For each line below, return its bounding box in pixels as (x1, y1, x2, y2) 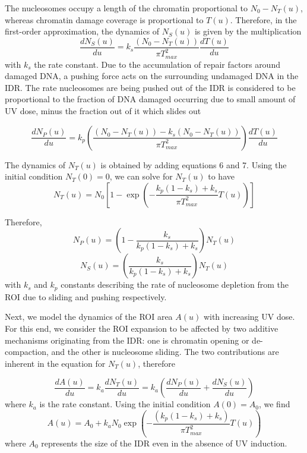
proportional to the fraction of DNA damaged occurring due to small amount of (5, 93, 296, 105)
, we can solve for (109, 170, 173, 183)
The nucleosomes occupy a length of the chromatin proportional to (5, 2, 248, 14)
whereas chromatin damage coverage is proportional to (5, 13, 204, 26)
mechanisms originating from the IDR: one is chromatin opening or (5, 334, 249, 346)
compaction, (5, 345, 49, 358)
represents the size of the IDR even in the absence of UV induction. (41, 436, 287, 449)
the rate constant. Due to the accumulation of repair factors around (34, 58, 280, 70)
